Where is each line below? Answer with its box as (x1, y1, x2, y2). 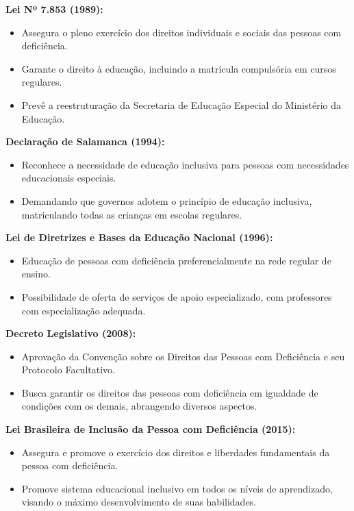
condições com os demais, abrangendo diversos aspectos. (21, 399, 257, 413)
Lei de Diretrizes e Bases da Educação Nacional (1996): (5, 230, 273, 245)
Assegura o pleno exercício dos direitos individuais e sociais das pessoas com (21, 25, 342, 39)
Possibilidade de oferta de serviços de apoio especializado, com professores (21, 289, 332, 303)
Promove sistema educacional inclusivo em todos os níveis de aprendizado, (21, 481, 333, 495)
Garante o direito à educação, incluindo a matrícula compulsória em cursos (21, 61, 336, 75)
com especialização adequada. (21, 303, 146, 317)
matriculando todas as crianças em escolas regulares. (21, 207, 242, 221)
